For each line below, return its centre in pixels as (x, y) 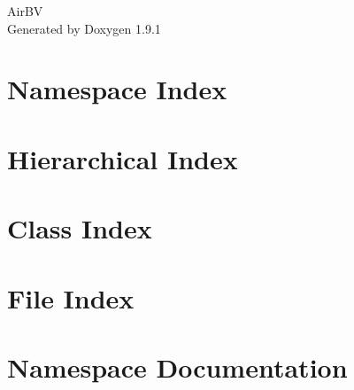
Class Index (80, 228)
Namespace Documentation (177, 367)
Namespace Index (117, 89)
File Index (71, 297)
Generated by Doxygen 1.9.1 (84, 28)
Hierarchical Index (123, 158)
